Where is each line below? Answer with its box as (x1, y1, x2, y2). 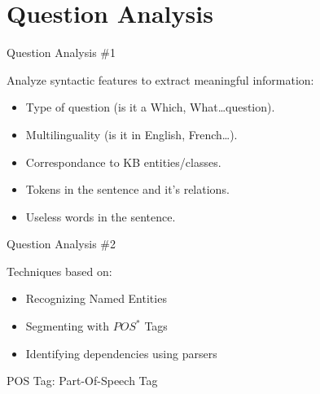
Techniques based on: (7, 262, 112, 279)
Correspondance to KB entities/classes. (25, 153, 221, 170)
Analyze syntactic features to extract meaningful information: (7, 71, 314, 88)
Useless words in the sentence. (25, 208, 176, 225)
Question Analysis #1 (7, 44, 116, 61)
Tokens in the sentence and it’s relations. (25, 181, 230, 198)
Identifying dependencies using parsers (25, 344, 217, 361)
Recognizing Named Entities (25, 290, 167, 307)
